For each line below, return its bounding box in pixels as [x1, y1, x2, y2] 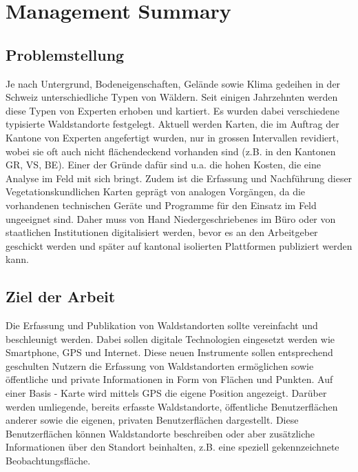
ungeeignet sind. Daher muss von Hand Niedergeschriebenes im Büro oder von [6, 211, 336, 226]
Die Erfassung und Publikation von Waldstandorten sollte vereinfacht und [6, 318, 318, 333]
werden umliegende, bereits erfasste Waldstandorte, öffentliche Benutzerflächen [6, 399, 338, 413]
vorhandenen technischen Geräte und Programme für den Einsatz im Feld [6, 197, 317, 212]
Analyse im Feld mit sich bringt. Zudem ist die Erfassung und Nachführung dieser [6, 170, 352, 185]
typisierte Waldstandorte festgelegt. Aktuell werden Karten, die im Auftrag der [6, 117, 339, 131]
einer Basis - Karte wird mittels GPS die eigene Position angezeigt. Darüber [6, 386, 327, 400]
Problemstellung [6, 43, 125, 65]
